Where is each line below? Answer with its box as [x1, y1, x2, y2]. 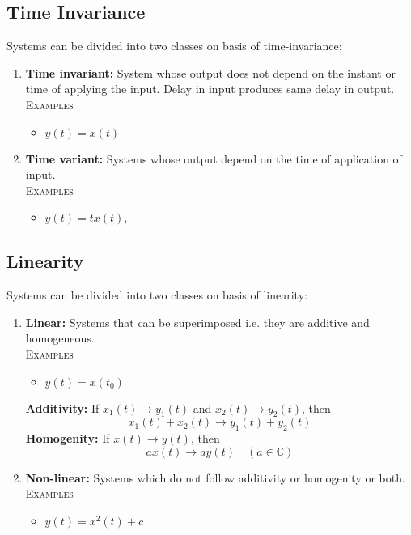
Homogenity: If [25, 430, 110, 447]
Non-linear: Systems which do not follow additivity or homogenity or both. [25, 469, 405, 486]
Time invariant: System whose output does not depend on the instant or [25, 64, 396, 81]
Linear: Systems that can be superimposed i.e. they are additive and [25, 313, 370, 330]
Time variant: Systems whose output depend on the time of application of [25, 150, 402, 167]
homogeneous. [25, 329, 95, 346]
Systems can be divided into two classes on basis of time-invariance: [6, 37, 342, 54]
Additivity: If [25, 399, 100, 416]
